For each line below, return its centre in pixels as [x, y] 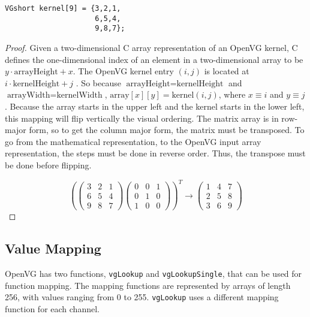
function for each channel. [52, 308]
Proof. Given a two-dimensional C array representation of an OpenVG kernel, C [151, 47]
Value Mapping [53, 248]
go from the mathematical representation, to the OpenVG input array [133, 141]
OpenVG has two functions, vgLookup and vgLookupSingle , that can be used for [154, 274]
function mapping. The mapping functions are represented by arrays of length [148, 285]
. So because [98, 82]
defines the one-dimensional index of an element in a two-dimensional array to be [154, 59]
